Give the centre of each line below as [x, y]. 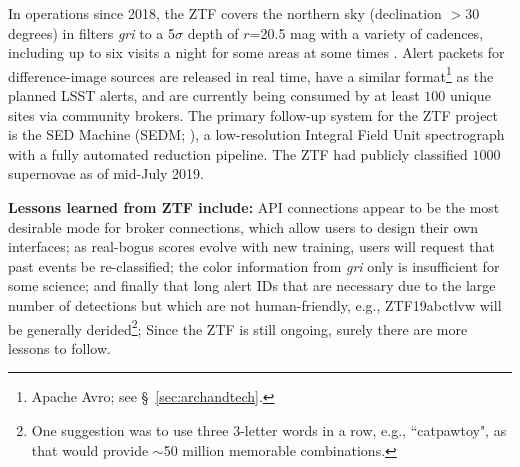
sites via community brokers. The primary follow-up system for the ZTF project [253, 114]
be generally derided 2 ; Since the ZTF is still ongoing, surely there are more [238, 327]
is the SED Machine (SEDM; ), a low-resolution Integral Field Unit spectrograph [256, 134]
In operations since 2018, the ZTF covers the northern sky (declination [225, 13]
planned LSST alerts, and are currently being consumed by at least [214, 95]
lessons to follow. [59, 347]
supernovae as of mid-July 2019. [106, 173]
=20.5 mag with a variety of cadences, [366, 32]
